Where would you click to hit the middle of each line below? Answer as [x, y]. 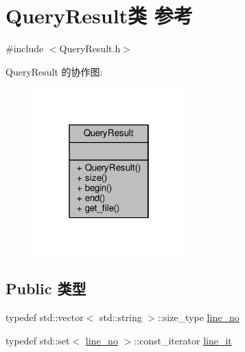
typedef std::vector [45, 317]
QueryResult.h [90, 48]
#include [25, 48]
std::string [121, 317]
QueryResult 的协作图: [54, 71]
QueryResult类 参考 [99, 15]
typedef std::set [38, 340]
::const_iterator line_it [183, 340]
